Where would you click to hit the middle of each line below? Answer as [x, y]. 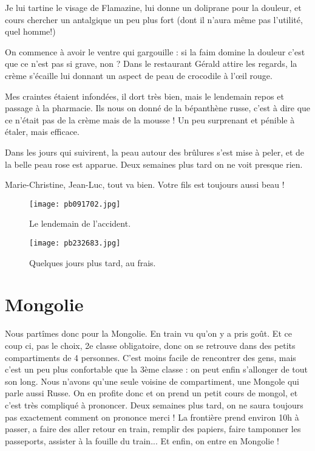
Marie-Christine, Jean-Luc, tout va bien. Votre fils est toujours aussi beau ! [145, 184]
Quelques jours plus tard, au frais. [93, 262]
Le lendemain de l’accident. [80, 223]
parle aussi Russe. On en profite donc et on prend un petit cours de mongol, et [151, 393]
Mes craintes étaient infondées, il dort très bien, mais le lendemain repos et [144, 96]
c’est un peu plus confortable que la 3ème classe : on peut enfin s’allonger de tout [156, 369]
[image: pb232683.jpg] [75, 243]
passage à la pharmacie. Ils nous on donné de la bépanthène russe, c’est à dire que [158, 108]
